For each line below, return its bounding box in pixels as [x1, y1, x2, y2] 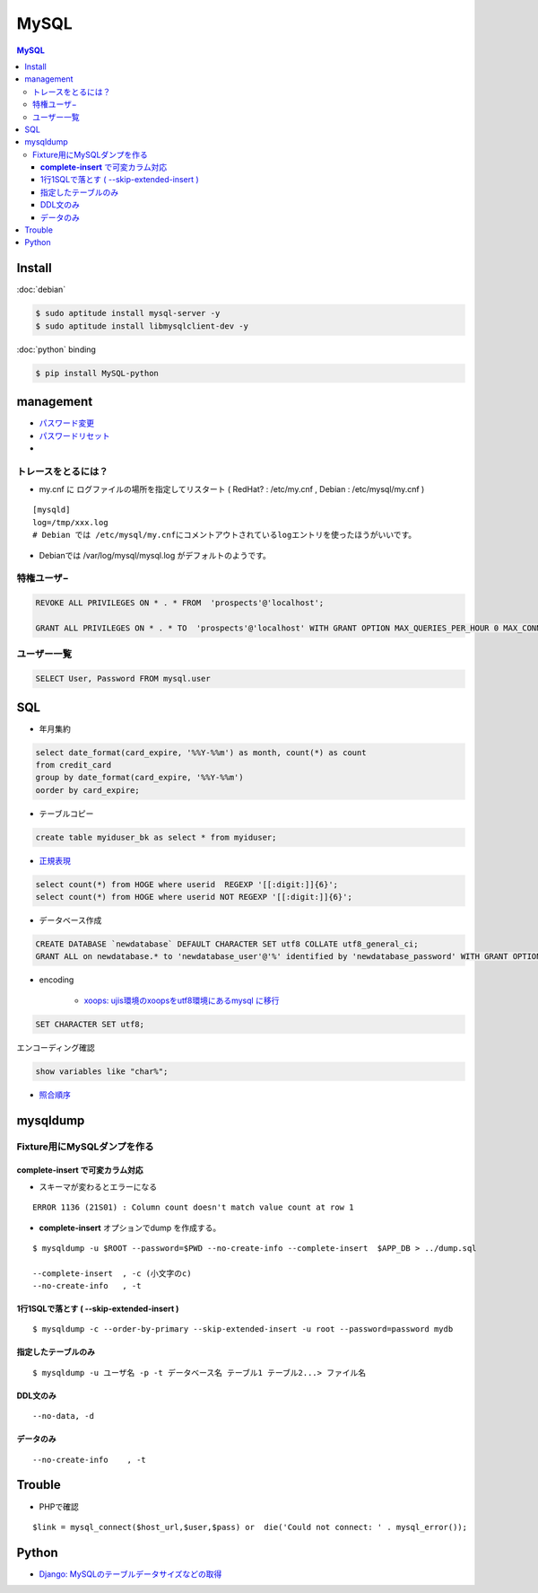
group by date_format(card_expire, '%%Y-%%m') [35, 772, 244, 783]
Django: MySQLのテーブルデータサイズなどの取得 [39, 1568, 222, 1580]
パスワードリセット [39, 430, 110, 441]
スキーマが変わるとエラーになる [39, 1181, 157, 1192]
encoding [39, 974, 74, 985]
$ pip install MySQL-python [35, 368, 159, 378]
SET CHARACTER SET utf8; [35, 1019, 145, 1029]
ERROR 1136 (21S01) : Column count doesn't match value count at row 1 [32, 1202, 354, 1212]
